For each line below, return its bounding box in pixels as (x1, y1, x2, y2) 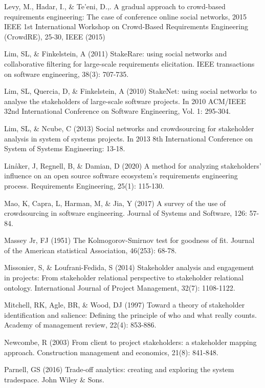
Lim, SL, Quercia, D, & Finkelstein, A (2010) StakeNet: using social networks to (4, 86, 257, 96)
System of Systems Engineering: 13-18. (4, 143, 125, 154)
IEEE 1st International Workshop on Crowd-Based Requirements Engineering (4, 21, 248, 32)
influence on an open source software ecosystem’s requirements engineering (4, 170, 238, 181)
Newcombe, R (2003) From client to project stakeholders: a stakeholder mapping (4, 337, 257, 348)
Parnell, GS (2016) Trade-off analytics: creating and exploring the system (4, 364, 234, 375)
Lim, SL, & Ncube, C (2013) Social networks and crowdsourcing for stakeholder (4, 122, 254, 133)
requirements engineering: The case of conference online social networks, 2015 (4, 11, 247, 22)
